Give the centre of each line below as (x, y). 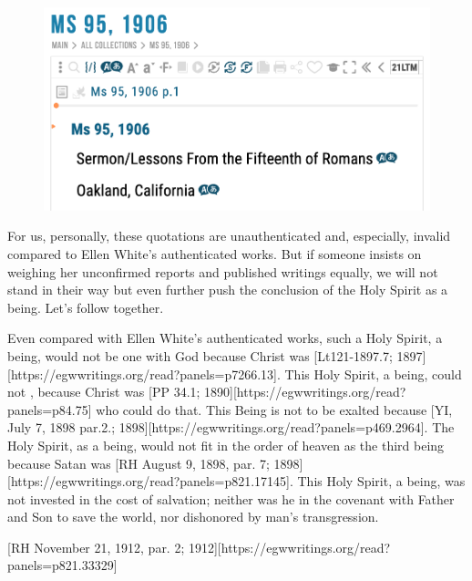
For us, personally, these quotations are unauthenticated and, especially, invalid (229, 236)
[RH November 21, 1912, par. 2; (96, 547)
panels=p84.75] (50, 409)
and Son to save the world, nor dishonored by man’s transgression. (193, 517)
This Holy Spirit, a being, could (373, 373)
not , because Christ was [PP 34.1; (104, 392)
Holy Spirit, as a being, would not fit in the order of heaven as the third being (226, 445)
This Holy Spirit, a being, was (381, 481)
